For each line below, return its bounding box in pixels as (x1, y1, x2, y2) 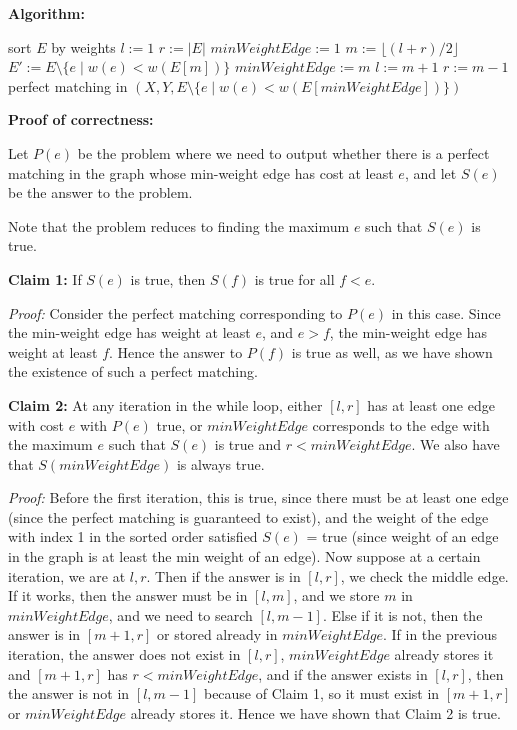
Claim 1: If (8, 268, 82, 289)
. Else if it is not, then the (322, 604, 483, 625)
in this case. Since (391, 302, 501, 323)
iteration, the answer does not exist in (8, 644, 241, 665)
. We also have (411, 434, 500, 455)
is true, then (130, 268, 206, 289)
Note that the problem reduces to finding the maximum (8, 215, 350, 236)
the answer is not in (8, 683, 130, 704)
